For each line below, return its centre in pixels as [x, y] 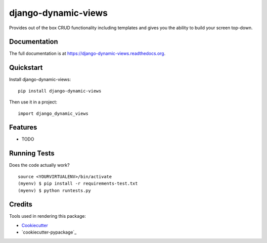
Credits [21, 205]
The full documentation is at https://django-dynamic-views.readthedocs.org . [87, 53]
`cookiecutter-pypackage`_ [49, 232]
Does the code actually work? [40, 165]
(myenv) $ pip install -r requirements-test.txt [78, 184]
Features [23, 127]
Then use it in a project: [33, 102]
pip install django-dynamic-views [60, 91]
